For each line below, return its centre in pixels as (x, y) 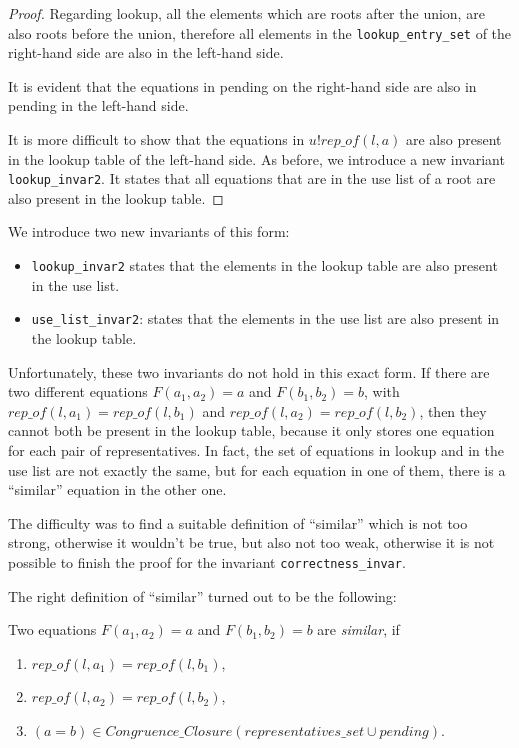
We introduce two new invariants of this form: (149, 231)
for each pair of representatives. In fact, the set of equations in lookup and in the (256, 449)
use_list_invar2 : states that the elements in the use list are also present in (265, 318)
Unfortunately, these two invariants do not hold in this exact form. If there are (249, 371)
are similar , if (358, 629)
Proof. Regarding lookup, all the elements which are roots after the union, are (246, 13)
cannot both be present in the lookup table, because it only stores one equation (251, 430)
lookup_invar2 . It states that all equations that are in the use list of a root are (252, 178)
